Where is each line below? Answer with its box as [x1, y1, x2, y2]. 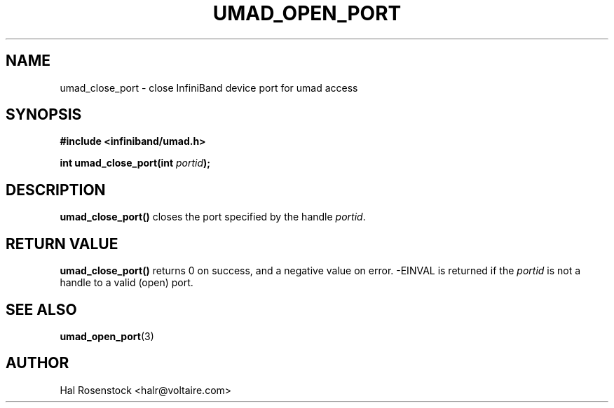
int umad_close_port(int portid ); [60, 157, 211, 169]
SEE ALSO [6, 300, 77, 318]
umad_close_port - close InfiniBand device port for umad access [60, 81, 358, 94]
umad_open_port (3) [60, 330, 154, 342]
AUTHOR [6, 354, 69, 372]
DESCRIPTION [6, 181, 106, 199]
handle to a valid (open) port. [60, 276, 193, 289]
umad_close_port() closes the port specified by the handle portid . [60, 211, 366, 223]
